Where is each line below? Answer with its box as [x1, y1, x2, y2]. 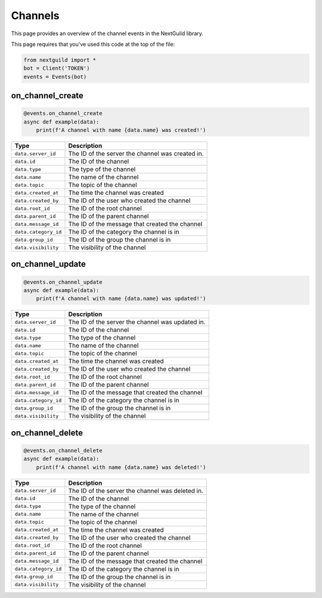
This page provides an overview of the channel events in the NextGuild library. [11, 30, 204, 37]
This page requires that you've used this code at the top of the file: [11, 41, 175, 48]
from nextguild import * [23, 57, 97, 63]
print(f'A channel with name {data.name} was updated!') [36, 295, 206, 302]
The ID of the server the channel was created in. [68, 150, 204, 158]
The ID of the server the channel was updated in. [68, 318, 206, 326]
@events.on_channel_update [23, 278, 103, 286]
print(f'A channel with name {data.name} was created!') [36, 127, 206, 134]
